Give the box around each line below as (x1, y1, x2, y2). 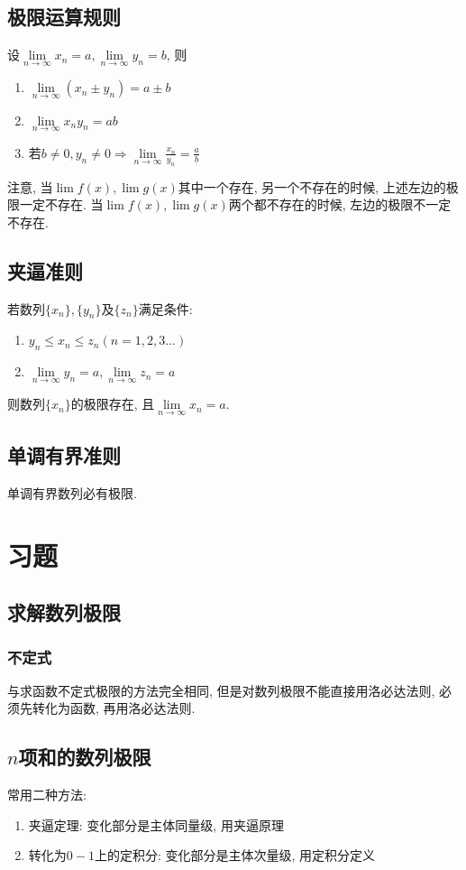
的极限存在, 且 (70, 394, 155, 413)
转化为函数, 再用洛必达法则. (32, 699, 196, 717)
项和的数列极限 (18, 743, 151, 771)
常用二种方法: (7, 785, 87, 804)
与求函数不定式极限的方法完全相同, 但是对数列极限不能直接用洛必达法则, (7, 680, 435, 699)
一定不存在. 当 (19, 195, 104, 214)
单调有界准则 (7, 441, 121, 469)
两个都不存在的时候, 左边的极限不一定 (228, 195, 452, 214)
